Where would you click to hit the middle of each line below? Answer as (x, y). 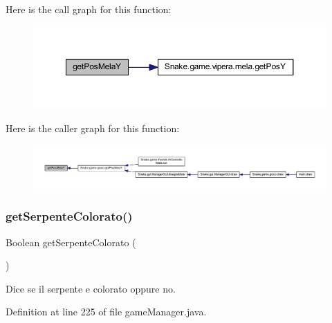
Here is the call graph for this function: (89, 9)
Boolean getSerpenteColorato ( (71, 242)
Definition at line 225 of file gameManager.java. (106, 312)
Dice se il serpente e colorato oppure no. (91, 288)
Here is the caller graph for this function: (93, 128)
